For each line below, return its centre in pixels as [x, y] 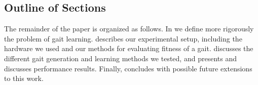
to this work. [24, 78]
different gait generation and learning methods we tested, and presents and [120, 58]
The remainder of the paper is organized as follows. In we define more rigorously [129, 29]
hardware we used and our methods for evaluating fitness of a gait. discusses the [129, 48]
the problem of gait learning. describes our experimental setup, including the [123, 38]
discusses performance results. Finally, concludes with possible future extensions [128, 68]
